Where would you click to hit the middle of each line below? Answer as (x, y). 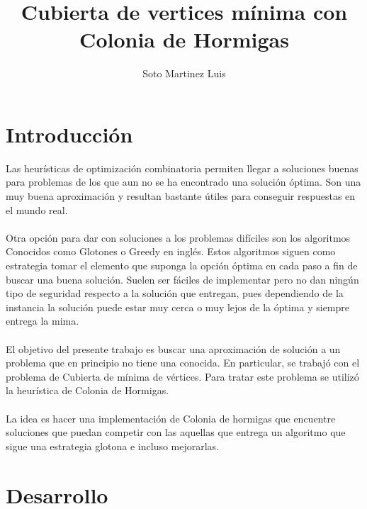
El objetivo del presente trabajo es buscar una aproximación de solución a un (173, 348)
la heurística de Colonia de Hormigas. (87, 390)
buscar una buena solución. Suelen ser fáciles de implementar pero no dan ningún (182, 279)
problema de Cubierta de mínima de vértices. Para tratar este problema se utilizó (182, 376)
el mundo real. (37, 209)
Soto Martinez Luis (184, 73)
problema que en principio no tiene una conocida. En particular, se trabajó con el (183, 363)
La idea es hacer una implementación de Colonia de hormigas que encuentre (171, 418)
